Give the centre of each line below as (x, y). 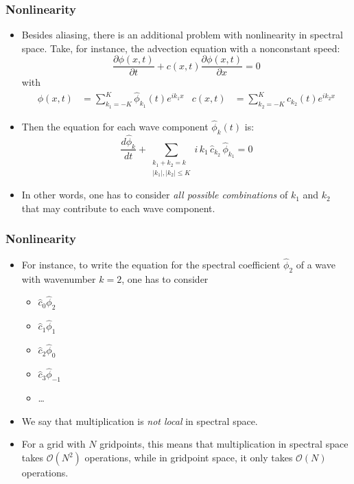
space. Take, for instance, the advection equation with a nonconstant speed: (181, 48)
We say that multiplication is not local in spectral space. (140, 420)
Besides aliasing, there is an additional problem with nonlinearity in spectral (182, 35)
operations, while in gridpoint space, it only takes (189, 458)
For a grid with (54, 444)
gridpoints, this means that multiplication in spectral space (224, 444)
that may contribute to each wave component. (118, 208)
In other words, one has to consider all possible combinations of (155, 195)
